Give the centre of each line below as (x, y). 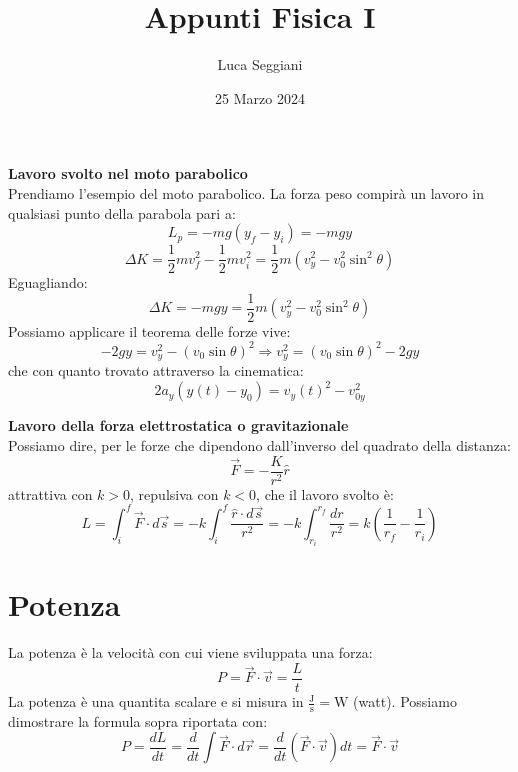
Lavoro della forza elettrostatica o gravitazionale (178, 425)
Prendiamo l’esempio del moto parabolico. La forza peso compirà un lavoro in (246, 192)
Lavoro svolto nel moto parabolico (128, 173)
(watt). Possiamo (405, 701)
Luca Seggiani (260, 64)
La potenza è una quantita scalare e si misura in (156, 701)
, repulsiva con (174, 493)
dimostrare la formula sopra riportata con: (138, 720)
